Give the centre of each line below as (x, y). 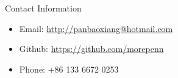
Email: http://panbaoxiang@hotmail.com (96, 28)
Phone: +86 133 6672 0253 (69, 69)
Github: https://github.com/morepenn (91, 49)
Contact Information (43, 8)
